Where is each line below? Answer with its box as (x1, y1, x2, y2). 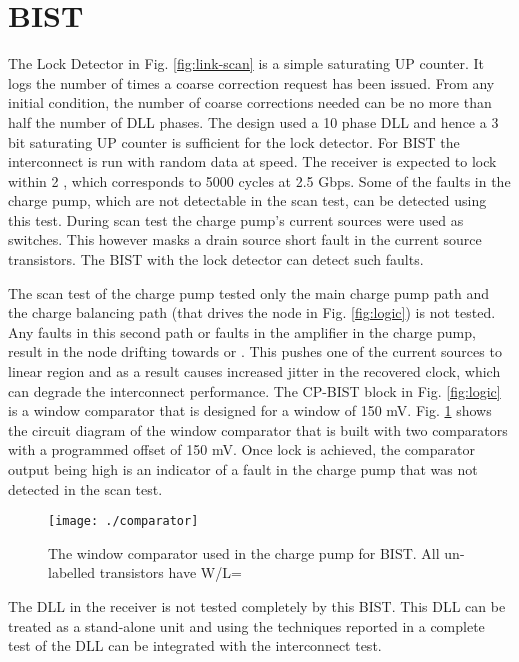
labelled (48, 562, 96, 583)
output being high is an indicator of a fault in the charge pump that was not (8, 459, 478, 479)
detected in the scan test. (8, 478, 163, 499)
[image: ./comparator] (48, 514, 199, 529)
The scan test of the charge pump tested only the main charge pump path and (8, 282, 489, 303)
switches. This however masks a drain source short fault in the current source (8, 229, 482, 250)
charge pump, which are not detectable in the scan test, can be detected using (8, 190, 487, 211)
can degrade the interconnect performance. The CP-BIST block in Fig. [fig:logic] (8, 380, 501, 401)
